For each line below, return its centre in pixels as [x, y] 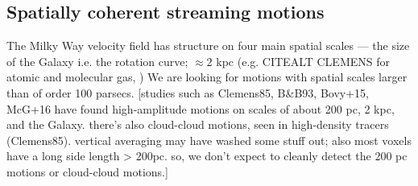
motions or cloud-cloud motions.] [87, 171]
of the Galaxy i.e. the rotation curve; [97, 61]
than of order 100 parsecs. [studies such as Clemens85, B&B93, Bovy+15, [188, 92]
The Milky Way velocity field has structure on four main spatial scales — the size [208, 45]
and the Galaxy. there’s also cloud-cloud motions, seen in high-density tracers [198, 124]
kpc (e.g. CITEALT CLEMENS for [303, 61]
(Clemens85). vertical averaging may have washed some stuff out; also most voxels [209, 140]
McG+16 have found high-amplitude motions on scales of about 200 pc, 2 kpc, [201, 108]
